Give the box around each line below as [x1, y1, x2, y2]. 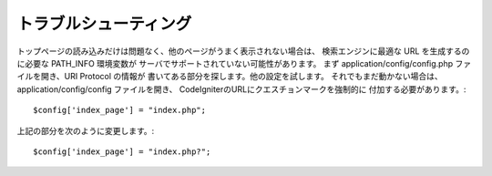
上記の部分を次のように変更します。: [16, 125, 155, 136]
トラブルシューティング [16, 14, 192, 34]
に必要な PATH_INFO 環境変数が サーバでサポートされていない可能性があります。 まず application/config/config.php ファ [16, 57, 472, 68]
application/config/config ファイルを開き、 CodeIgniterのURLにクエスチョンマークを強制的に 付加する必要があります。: [16, 83, 466, 95]
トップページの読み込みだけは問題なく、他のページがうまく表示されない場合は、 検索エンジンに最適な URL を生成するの [16, 46, 470, 57]
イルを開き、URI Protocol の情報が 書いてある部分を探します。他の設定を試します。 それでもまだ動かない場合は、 [16, 71, 443, 82]
